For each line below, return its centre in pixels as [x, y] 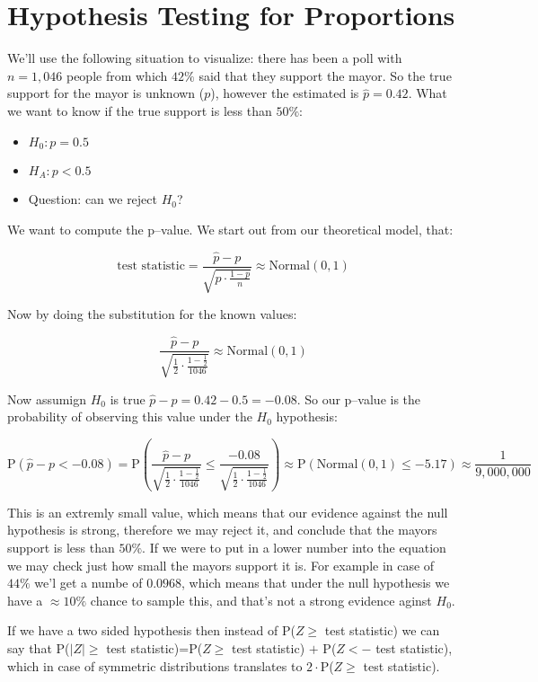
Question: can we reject [93, 199]
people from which [117, 75]
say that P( [39, 647]
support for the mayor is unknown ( [106, 93]
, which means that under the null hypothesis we [316, 583]
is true [128, 399]
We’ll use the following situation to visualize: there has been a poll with [205, 58]
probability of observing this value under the [130, 416]
